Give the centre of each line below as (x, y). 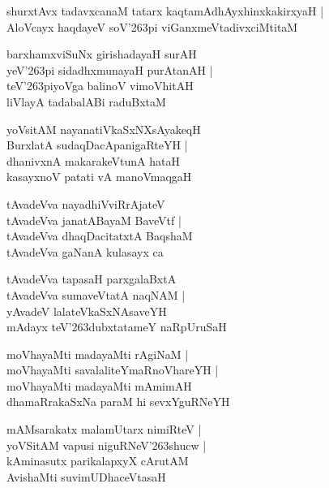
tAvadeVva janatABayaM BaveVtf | (94, 220)
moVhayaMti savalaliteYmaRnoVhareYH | (113, 370)
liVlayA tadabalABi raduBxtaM (86, 101)
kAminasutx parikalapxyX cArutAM (98, 461)
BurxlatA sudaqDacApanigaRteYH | (97, 145)
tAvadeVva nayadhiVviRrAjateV (86, 203)
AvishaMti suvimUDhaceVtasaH (86, 476)
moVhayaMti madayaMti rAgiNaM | (98, 354)
